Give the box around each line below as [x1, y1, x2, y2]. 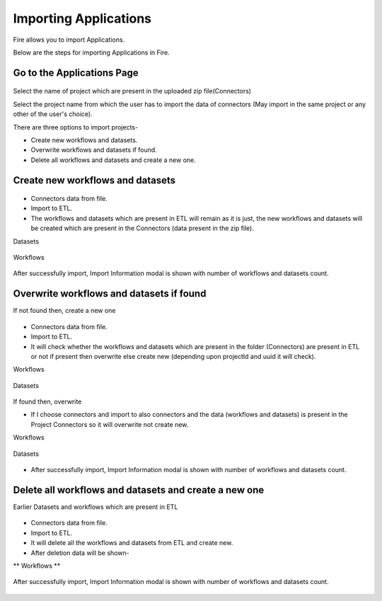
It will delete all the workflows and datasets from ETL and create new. [30, 539, 233, 547]
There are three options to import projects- [13, 122, 138, 131]
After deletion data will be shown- [30, 549, 130, 557]
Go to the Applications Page [13, 67, 139, 79]
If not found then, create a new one [13, 307, 116, 315]
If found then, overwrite [13, 397, 82, 406]
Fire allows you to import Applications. [13, 35, 125, 44]
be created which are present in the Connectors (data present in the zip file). [30, 224, 254, 233]
